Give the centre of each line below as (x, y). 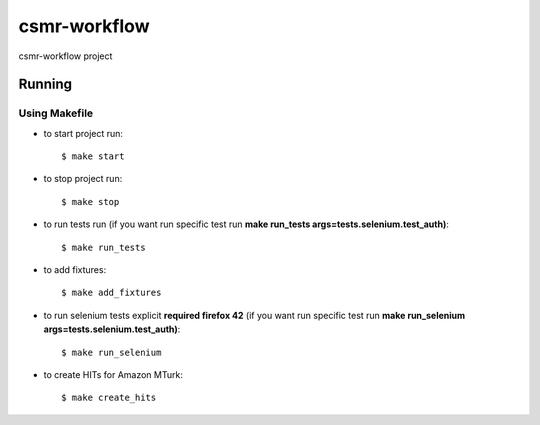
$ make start (93, 156)
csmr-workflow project (65, 56)
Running (45, 84)
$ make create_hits (109, 398)
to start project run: (83, 133)
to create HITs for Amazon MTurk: (113, 374)
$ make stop (90, 201)
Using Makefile (56, 113)
